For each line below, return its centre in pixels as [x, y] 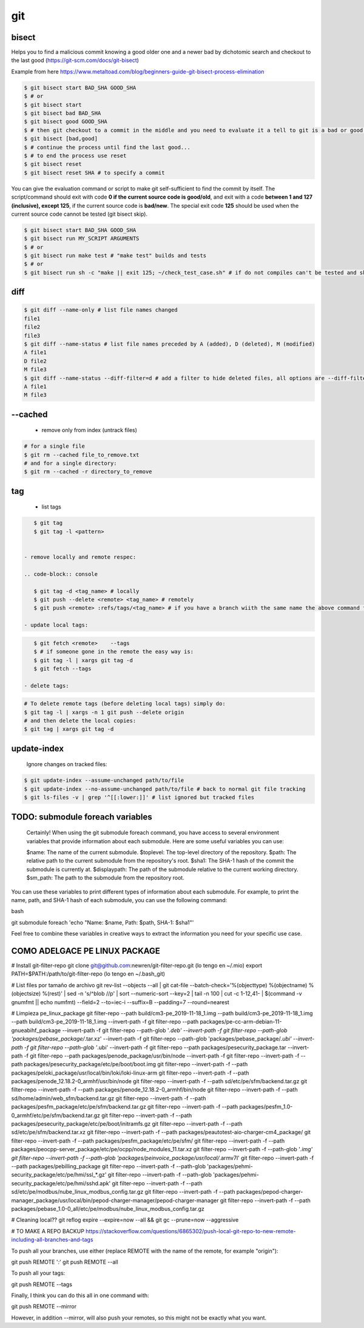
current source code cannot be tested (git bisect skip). [79, 214]
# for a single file [54, 446]
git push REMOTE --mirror [44, 1307]
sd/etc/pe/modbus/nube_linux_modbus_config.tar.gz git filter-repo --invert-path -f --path [123, 1192]
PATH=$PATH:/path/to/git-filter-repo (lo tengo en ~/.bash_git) [88, 974]
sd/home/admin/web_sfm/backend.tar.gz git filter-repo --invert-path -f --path [109, 1098]
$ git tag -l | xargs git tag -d [83, 660]
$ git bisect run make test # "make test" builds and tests [115, 256]
